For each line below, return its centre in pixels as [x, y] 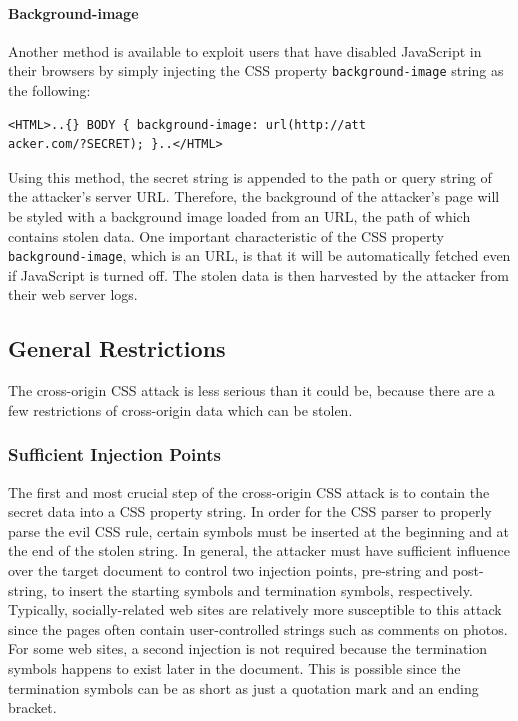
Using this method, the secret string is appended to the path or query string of [250, 176]
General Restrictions [117, 348]
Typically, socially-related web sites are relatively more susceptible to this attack [255, 609]
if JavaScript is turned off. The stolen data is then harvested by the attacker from [258, 274]
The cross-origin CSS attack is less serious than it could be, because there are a [251, 390]
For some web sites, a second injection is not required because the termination [248, 648]
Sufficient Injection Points [114, 454]
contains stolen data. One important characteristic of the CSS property [226, 235]
